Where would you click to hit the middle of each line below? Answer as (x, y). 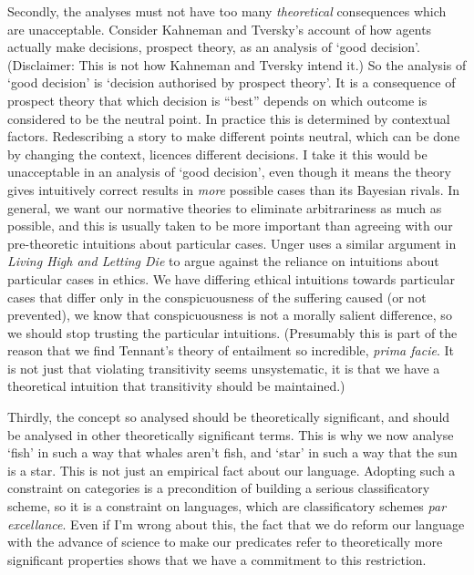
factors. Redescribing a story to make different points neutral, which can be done (234, 136)
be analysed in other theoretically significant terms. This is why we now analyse (231, 434)
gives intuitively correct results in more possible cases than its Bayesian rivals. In (234, 189)
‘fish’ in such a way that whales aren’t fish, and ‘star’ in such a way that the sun (232, 452)
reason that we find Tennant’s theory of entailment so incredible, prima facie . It (231, 350)
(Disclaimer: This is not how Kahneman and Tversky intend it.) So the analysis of (237, 64)
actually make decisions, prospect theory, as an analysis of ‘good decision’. (214, 47)
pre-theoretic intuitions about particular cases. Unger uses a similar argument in (232, 243)
